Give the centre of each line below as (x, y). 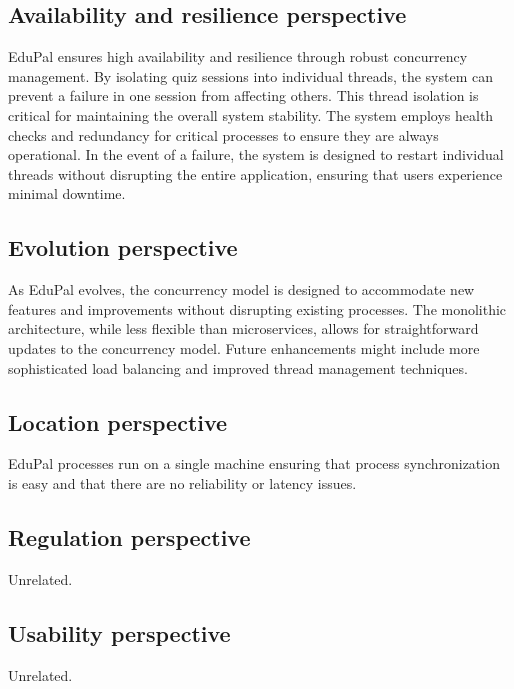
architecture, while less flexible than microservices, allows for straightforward (243, 328)
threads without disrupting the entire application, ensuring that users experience (255, 173)
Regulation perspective (129, 536)
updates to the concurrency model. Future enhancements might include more (244, 347)
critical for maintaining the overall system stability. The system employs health (251, 114)
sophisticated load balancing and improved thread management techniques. (238, 367)
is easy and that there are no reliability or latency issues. (182, 482)
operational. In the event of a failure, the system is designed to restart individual (256, 154)
